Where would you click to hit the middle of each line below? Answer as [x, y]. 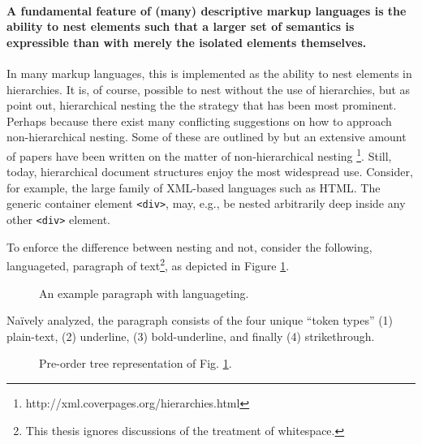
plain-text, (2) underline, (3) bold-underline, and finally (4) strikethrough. [191, 336]
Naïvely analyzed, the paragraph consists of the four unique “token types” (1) [200, 320]
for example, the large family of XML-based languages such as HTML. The [194, 187]
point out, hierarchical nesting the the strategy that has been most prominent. [202, 105]
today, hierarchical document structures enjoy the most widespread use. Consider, [210, 172]
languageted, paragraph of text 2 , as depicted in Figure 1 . [148, 264]
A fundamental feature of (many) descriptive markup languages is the [207, 10]
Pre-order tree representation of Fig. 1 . [136, 363]
